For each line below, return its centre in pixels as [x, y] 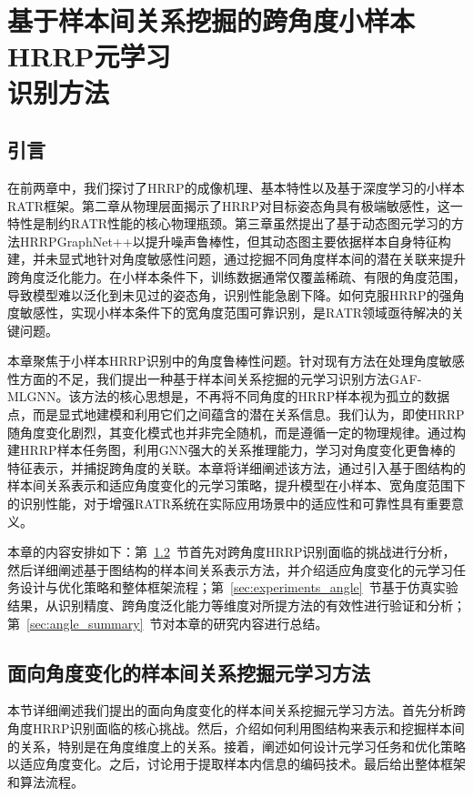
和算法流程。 [45, 781]
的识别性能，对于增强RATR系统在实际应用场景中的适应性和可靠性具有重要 [230, 504]
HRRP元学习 [89, 56]
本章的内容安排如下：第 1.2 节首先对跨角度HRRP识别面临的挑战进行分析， [231, 552]
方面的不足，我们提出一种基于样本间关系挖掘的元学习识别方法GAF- [221, 378]
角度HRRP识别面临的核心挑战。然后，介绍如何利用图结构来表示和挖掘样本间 [236, 728]
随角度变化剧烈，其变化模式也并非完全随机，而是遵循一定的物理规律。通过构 [236, 432]
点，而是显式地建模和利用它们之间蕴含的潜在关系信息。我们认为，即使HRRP [236, 414]
